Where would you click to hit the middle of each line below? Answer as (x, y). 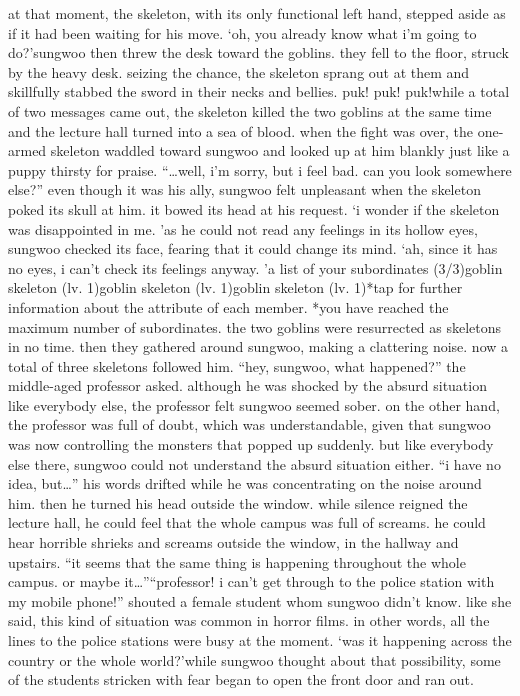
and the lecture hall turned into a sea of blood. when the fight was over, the (240, 130)
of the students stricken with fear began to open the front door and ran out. (241, 679)
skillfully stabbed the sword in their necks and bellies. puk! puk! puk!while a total (259, 91)
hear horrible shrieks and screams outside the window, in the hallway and (233, 542)
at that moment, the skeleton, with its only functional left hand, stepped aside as (257, 13)
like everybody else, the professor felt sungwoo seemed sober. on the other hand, (254, 404)
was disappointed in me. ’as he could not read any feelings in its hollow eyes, (243, 228)
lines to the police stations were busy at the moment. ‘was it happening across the (260, 640)
